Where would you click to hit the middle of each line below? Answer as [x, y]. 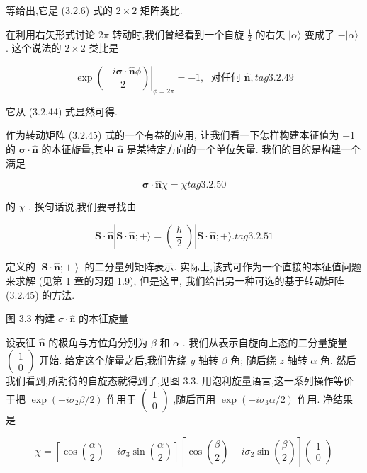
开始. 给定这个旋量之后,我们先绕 [113, 360]
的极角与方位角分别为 [98, 342]
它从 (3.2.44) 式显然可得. [62, 111]
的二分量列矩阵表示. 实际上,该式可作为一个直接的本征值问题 [223, 266]
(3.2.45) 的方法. [40, 294]
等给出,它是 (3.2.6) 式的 [59, 10]
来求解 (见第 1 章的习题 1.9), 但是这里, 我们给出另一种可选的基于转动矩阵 [175, 280]
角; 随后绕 [253, 360]
